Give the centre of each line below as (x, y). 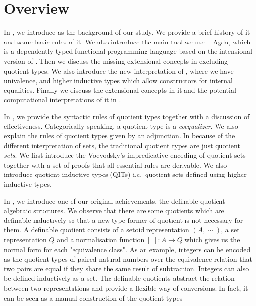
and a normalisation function (101, 239)
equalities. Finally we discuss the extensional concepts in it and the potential (120, 90)
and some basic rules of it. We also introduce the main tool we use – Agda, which (127, 41)
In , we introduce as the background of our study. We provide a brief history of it (127, 32)
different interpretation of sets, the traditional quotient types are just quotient (122, 145)
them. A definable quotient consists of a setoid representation (97, 230)
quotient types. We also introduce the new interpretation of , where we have (119, 70)
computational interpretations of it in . (63, 100)
